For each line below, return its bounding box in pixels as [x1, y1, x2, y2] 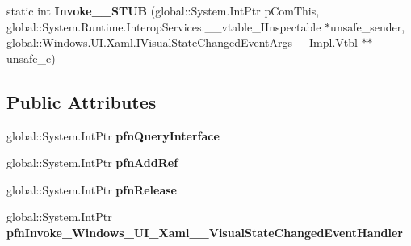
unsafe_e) [6, 49, 56, 66]
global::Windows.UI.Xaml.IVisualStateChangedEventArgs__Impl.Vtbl [6, 34, 358, 51]
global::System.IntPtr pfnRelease [6, 181, 177, 198]
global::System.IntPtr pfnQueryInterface [6, 127, 220, 144]
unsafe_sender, [330, 18, 405, 35]
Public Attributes [6, 89, 157, 114]
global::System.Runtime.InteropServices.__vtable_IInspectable [6, 18, 321, 35]
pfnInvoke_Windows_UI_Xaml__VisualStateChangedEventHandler [6, 223, 403, 240]
